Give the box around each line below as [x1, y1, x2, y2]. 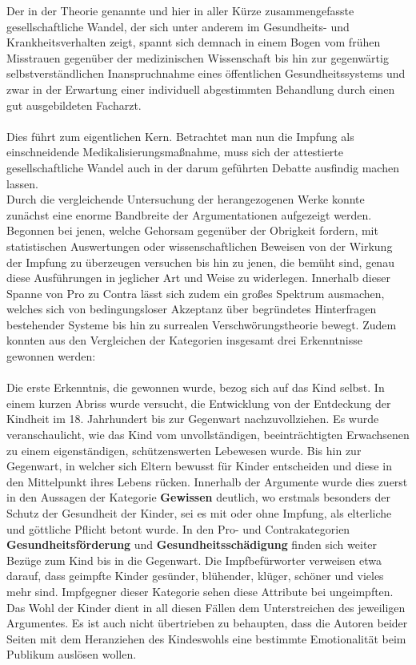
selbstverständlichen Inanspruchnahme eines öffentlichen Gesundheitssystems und [6, 65, 406, 82]
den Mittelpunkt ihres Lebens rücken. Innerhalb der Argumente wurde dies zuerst [6, 473, 408, 490]
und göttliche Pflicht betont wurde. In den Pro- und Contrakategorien [6, 520, 350, 537]
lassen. [6, 175, 38, 191]
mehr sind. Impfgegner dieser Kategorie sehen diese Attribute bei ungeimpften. [6, 582, 394, 599]
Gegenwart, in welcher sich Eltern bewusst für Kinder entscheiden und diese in [6, 457, 392, 474]
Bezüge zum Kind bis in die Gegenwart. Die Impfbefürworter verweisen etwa [6, 551, 382, 568]
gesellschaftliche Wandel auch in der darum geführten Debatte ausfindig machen [6, 159, 399, 175]
